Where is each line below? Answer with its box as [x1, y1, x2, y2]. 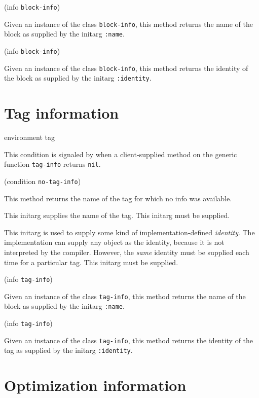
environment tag [4, 132, 55, 142]
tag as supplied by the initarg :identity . [4, 345, 133, 355]
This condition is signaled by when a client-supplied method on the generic [4, 149, 237, 159]
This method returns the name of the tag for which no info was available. [4, 193, 232, 203]
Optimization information [4, 375, 187, 395]
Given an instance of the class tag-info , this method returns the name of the [4, 291, 246, 301]
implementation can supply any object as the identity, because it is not [4, 237, 225, 247]
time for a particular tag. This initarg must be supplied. [4, 257, 178, 267]
